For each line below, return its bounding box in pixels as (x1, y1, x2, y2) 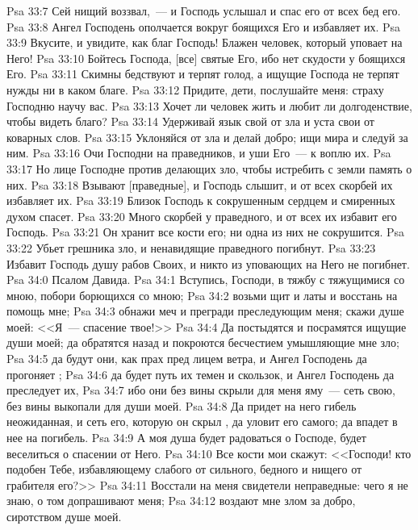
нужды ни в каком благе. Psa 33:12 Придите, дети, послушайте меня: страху (6, 81, 384, 98)
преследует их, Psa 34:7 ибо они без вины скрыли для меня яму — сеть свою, (6, 382, 395, 399)
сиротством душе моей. (6, 508, 122, 524)
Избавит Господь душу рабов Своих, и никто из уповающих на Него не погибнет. (6, 255, 410, 272)
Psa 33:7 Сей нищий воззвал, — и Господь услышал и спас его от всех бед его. (6, 2, 401, 19)
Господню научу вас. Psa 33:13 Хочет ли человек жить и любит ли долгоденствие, (6, 97, 412, 114)
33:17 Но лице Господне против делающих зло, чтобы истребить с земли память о (6, 160, 412, 177)
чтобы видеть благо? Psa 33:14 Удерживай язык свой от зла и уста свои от (6, 113, 374, 130)
